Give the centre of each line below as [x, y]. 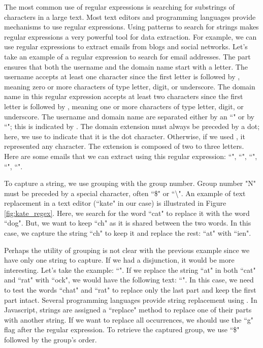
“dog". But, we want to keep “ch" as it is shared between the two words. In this [128, 223]
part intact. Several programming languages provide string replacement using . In [131, 299]
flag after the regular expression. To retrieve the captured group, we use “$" [122, 329]
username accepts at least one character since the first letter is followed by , [122, 76]
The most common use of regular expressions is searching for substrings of [120, 7]
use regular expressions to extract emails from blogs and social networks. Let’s [126, 46]
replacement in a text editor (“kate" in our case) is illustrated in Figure [115, 203]
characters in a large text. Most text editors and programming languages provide [130, 17]
